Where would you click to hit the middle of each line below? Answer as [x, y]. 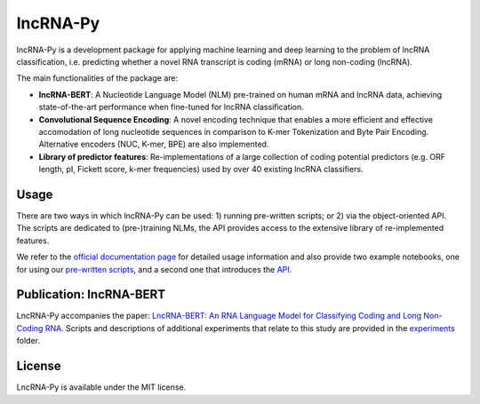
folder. [28, 341]
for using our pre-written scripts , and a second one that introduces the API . [154, 269]
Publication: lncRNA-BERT [91, 294]
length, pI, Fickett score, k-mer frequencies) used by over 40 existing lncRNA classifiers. [201, 170]
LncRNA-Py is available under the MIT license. [101, 387]
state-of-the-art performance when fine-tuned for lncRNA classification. [171, 107]
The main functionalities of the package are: [97, 78]
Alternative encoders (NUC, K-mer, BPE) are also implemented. [154, 144]
